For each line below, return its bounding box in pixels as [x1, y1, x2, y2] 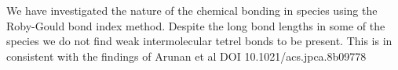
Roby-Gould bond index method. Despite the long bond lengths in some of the [6, 17, 385, 33]
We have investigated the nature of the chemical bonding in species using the [6, 2, 378, 18]
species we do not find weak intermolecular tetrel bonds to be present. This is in [6, 33, 393, 49]
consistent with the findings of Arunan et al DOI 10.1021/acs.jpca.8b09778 [6, 47, 367, 64]
